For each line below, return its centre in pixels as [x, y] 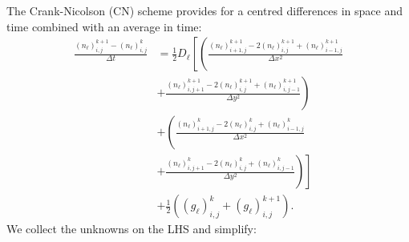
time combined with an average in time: [104, 26]
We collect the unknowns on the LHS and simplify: [132, 229]
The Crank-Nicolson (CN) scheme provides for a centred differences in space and [205, 10]
